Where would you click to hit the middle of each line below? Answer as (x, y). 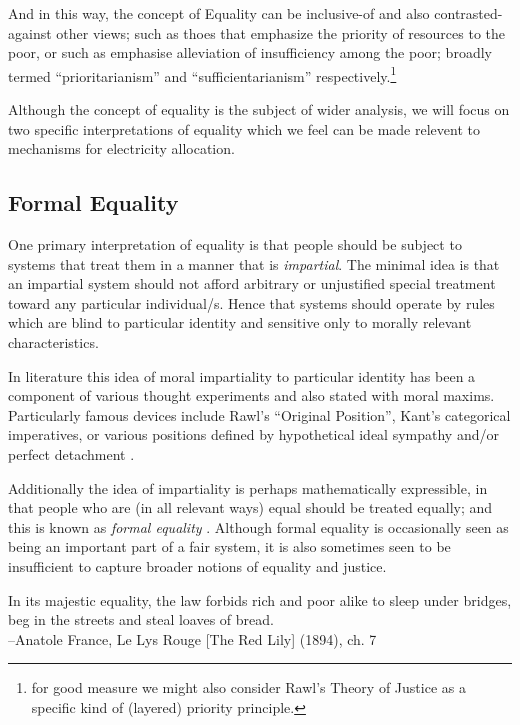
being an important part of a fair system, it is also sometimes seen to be (229, 546)
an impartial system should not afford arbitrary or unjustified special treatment (252, 283)
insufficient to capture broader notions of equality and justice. (197, 565)
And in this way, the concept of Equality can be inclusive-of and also (219, 13)
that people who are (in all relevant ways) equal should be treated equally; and (250, 507)
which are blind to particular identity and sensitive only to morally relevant (240, 322)
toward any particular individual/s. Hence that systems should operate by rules (251, 302)
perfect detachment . (71, 453)
